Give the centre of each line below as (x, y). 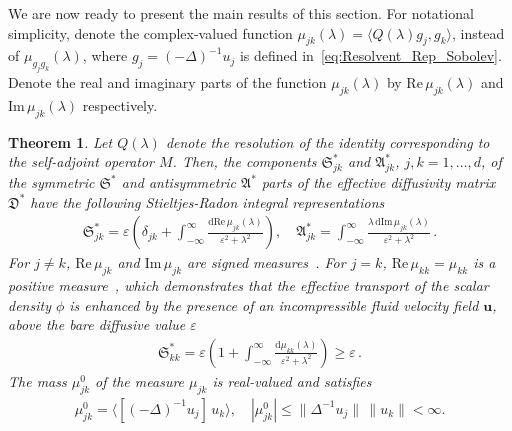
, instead (478, 32)
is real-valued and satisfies (292, 380)
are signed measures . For (266, 262)
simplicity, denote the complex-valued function (150, 32)
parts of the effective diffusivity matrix (378, 182)
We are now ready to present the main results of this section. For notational (241, 13)
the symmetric (51, 182)
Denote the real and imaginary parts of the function (167, 82)
